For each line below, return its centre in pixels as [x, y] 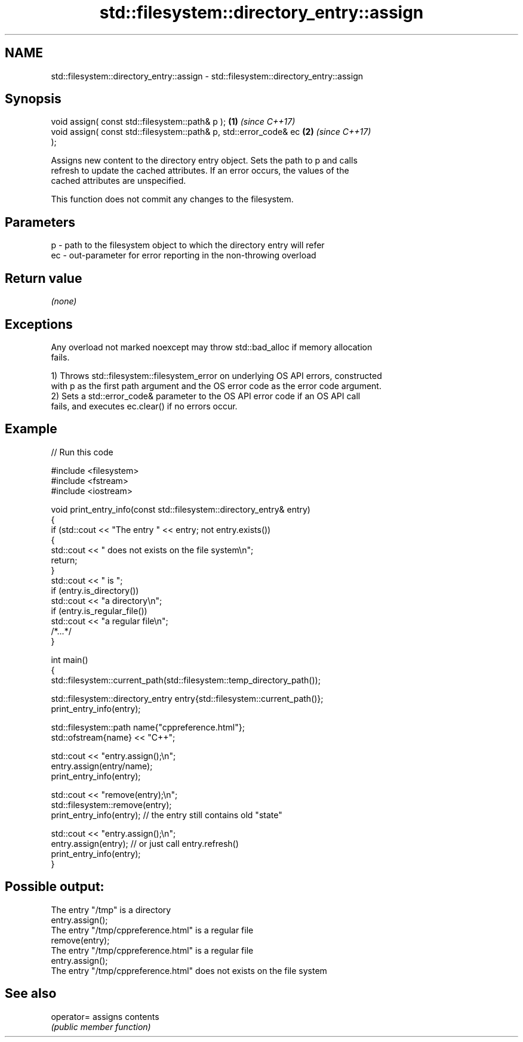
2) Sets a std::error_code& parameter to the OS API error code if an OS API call [206, 396]
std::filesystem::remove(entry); [111, 804]
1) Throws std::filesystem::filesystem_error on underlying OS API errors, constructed [216, 375]
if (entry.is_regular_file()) [99, 611]
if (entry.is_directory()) [95, 590]
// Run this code [82, 452]
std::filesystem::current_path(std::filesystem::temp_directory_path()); [186, 680]
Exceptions [39, 324]
